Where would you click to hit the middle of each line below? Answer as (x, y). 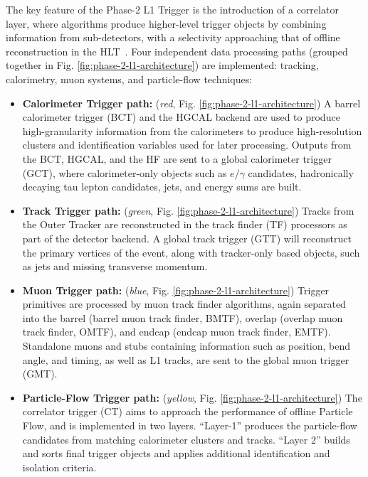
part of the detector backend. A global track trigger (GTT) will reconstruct (187, 238)
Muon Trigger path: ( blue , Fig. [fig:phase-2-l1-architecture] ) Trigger (176, 290)
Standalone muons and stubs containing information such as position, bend (186, 346)
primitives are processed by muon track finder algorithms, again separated (184, 304)
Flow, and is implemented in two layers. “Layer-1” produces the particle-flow (190, 425)
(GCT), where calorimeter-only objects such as (125, 172)
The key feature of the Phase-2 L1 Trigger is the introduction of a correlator (172, 9)
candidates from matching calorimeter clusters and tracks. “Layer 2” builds (186, 439)
